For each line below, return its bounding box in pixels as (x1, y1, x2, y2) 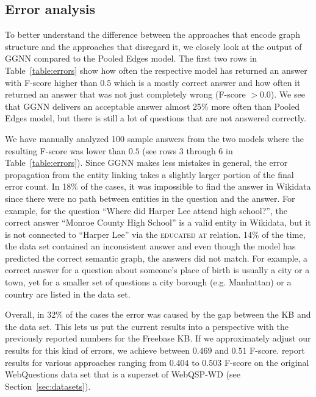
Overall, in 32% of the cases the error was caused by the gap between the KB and (5, 308, 311, 321)
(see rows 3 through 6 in (142, 144, 233, 157)
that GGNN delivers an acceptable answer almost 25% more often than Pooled (5, 99, 300, 112)
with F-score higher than (5, 76, 98, 88)
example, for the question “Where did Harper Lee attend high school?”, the (5, 204, 287, 216)
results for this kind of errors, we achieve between (5, 344, 190, 357)
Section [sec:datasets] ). (5, 379, 91, 392)
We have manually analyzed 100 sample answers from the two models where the (5, 132, 304, 145)
